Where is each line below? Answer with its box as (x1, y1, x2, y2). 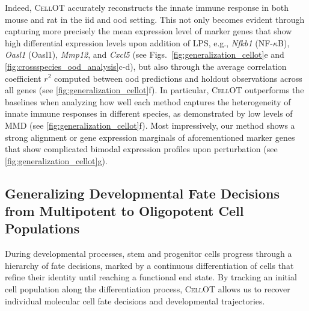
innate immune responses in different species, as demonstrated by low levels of (5, 107, 293, 120)
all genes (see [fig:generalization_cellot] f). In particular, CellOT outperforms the (5, 84, 304, 96)
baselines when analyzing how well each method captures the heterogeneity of (5, 95, 291, 108)
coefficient (5, 72, 41, 84)
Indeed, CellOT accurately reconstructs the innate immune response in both (5, 1, 289, 13)
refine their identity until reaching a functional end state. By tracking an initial (5, 271, 297, 283)
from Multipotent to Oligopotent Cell (5, 202, 244, 220)
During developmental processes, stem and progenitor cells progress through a (5, 247, 292, 260)
